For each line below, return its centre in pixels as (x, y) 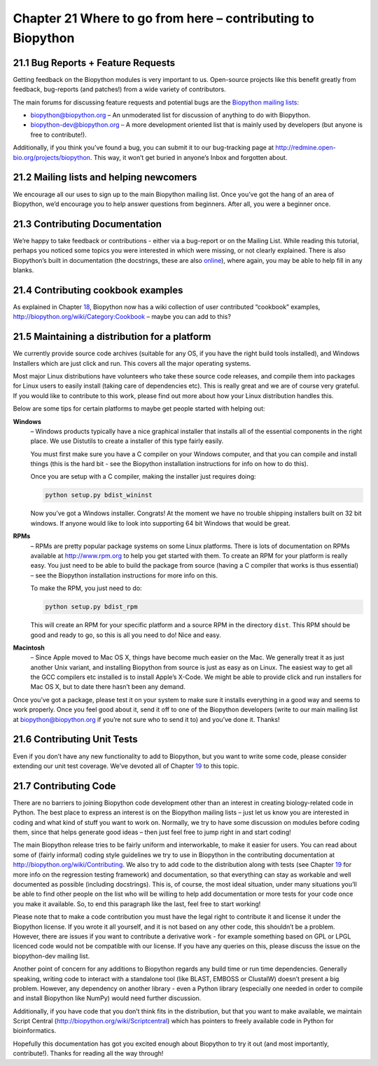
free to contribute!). (58, 135)
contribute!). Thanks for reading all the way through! (88, 1053)
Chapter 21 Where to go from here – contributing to (163, 18)
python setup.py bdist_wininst (99, 495)
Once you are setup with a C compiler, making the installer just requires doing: (143, 477)
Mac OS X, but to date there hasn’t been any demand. (108, 687)
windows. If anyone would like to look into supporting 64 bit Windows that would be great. (160, 523)
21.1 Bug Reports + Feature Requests (94, 63)
